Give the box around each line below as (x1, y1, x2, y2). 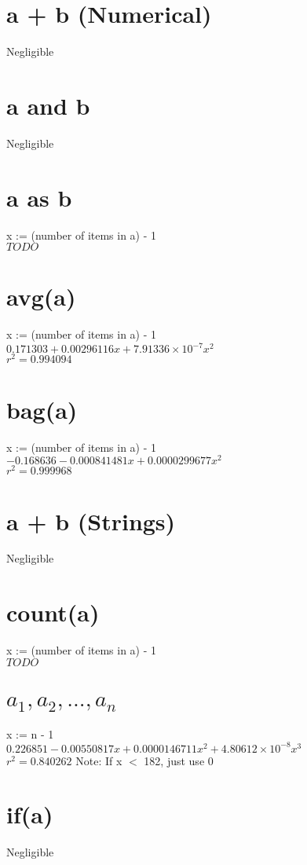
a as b (6, 181, 72, 213)
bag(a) (6, 393, 78, 425)
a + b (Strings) (6, 504, 176, 537)
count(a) (6, 596, 100, 629)
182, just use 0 (144, 752, 214, 768)
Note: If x (75, 752, 122, 768)
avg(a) (6, 280, 76, 313)
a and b (6, 89, 90, 121)
